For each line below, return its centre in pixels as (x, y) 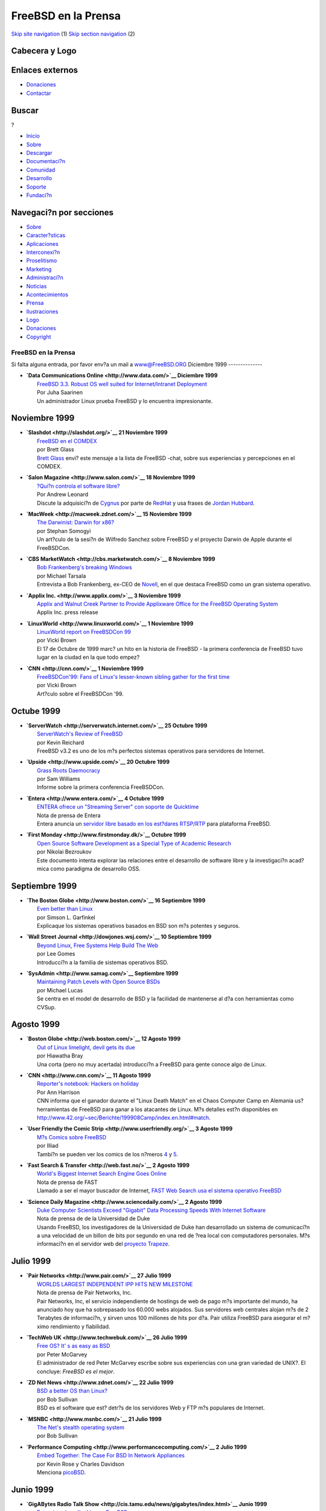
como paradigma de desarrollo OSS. (96, 869)
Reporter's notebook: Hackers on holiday (88, 1084)
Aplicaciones (42, 244)
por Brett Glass (56, 450)
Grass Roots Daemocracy (69, 770)
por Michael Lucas (60, 990)
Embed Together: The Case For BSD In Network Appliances (111, 1455)
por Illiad (48, 1146)
